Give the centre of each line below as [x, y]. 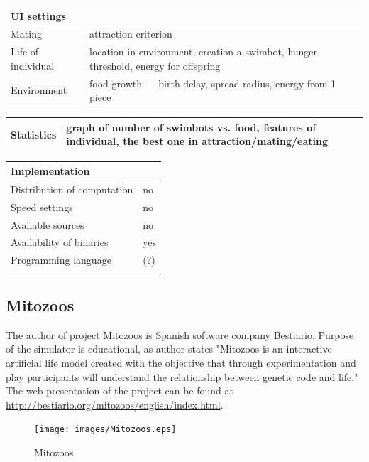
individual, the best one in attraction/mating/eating [197, 141]
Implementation [50, 171]
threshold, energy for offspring [155, 65]
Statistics [34, 134]
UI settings [38, 15]
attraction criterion [131, 34]
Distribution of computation [72, 189]
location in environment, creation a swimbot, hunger [204, 52]
